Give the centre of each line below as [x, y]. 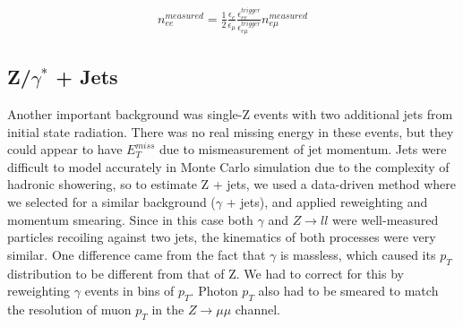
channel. [257, 309]
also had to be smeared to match [348, 291]
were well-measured [385, 219]
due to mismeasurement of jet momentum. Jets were [303, 149]
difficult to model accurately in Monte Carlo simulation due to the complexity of [228, 166]
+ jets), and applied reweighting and [327, 201]
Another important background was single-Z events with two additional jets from [230, 113]
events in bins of [129, 291]
